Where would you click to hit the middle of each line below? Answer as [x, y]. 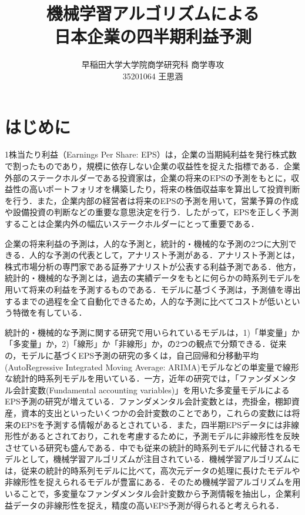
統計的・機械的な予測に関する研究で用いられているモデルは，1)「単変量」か [152, 332]
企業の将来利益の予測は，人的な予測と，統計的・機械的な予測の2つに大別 [147, 243]
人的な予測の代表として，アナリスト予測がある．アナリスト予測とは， [164, 255]
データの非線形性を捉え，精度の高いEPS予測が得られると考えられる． [148, 505]
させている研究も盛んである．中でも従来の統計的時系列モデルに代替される [149, 447]
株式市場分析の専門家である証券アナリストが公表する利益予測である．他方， [153, 266]
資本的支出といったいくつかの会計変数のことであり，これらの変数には [156, 412]
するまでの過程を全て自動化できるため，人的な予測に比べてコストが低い [144, 301]
